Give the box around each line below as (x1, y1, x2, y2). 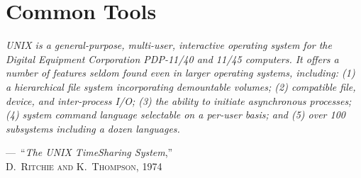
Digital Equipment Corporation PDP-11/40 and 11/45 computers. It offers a (6, 51, 339, 66)
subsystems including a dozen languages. (6, 121, 180, 135)
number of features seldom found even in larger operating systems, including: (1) (6, 65, 355, 80)
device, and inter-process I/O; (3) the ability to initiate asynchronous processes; (6, 93, 352, 108)
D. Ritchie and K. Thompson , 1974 (6, 158, 162, 173)
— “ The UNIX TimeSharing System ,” (6, 145, 173, 160)
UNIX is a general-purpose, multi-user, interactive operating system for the (6, 38, 332, 52)
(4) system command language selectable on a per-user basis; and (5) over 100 (6, 107, 345, 122)
